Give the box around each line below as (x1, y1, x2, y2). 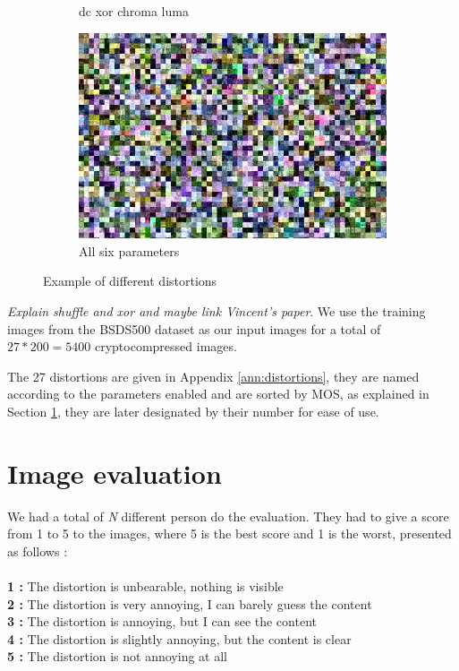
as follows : (7, 541, 68, 560)
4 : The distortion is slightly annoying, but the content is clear (7, 629, 352, 648)
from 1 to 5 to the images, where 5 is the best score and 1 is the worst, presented (7, 524, 452, 543)
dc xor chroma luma (79, 2, 189, 20)
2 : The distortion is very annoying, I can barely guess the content (7, 594, 372, 613)
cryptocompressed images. (94, 337, 237, 356)
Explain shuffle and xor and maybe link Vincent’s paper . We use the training (7, 301, 426, 320)
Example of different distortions (43, 271, 217, 290)
